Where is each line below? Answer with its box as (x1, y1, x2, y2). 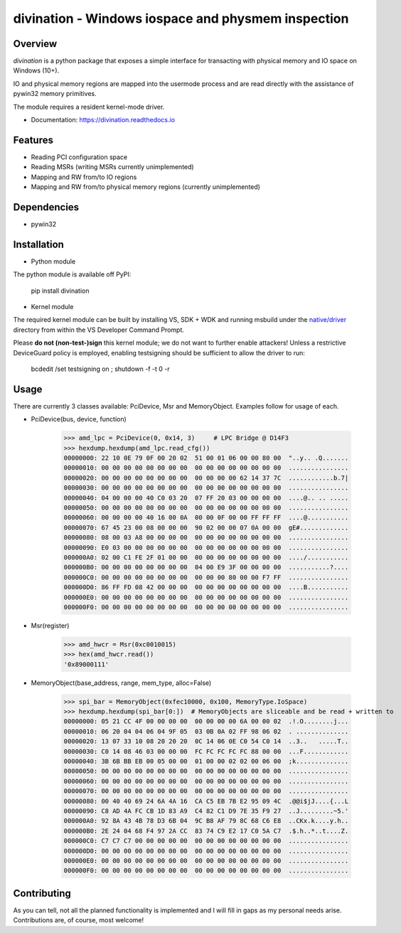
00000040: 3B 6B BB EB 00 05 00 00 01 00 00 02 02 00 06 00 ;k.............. (63, 757, 349, 765)
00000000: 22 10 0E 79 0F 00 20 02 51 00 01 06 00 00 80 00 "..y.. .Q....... (63, 454, 349, 462)
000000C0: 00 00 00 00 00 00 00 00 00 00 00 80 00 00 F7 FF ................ (63, 573, 349, 581)
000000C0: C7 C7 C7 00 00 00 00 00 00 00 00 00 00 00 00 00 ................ (63, 837, 349, 845)
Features (13, 134, 53, 146)
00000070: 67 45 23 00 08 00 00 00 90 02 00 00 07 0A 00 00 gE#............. (63, 523, 349, 532)
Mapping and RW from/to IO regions (31, 173, 137, 181)
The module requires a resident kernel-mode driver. (13, 102, 165, 111)
